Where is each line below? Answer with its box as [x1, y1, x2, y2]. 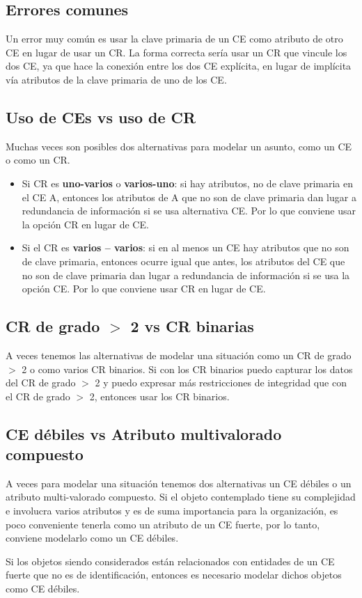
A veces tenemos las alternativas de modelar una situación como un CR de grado [6, 347, 352, 362]
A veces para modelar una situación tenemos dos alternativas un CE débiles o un [6, 475, 352, 490]
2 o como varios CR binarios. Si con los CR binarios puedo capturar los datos [22, 361, 353, 376]
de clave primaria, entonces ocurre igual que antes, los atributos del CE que [22, 253, 345, 268]
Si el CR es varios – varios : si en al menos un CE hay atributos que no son [22, 240, 349, 255]
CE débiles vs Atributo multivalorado [6, 423, 282, 444]
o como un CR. [6, 152, 70, 167]
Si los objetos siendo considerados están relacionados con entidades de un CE [6, 553, 335, 568]
